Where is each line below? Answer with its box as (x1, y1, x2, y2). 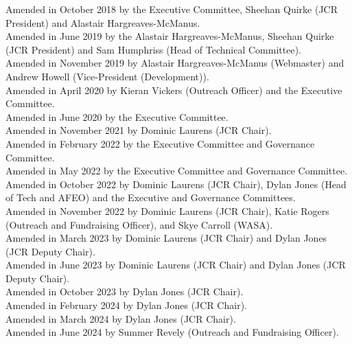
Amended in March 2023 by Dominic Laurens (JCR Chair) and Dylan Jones (5, 231, 327, 245)
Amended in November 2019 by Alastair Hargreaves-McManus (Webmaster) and (5, 56, 344, 70)
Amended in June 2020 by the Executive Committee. (5, 109, 228, 124)
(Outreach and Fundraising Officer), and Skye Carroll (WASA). (5, 217, 273, 231)
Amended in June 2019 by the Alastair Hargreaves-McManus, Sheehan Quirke (5, 29, 334, 43)
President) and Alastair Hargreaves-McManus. (5, 15, 200, 30)
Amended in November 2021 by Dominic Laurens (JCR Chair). (5, 123, 272, 137)
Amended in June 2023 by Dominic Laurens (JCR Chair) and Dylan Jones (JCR (5, 257, 346, 272)
